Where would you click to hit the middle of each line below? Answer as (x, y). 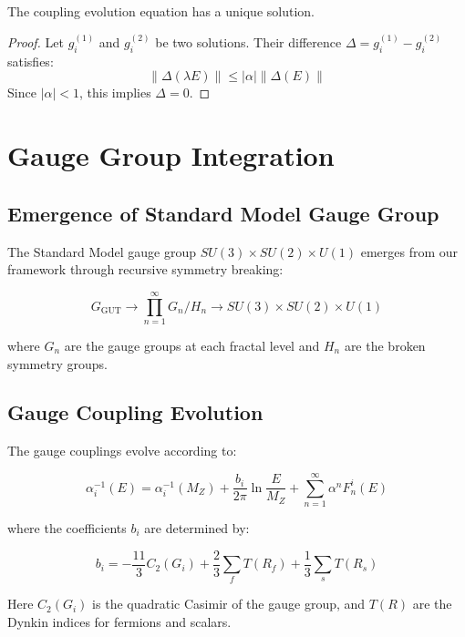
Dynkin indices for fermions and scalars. (119, 622)
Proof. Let (36, 42)
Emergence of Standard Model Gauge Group (223, 213)
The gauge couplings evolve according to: (122, 451)
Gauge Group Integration (171, 155)
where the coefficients (67, 528)
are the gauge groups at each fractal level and (192, 345)
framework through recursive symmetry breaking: (145, 269)
